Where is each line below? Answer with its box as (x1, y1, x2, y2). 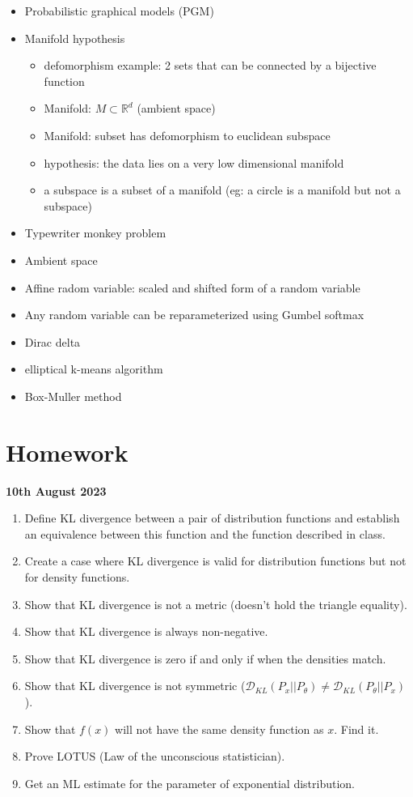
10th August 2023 (6, 482, 107, 499)
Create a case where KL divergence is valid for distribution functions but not (24, 552, 407, 569)
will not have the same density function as (115, 720, 324, 737)
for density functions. (24, 569, 130, 585)
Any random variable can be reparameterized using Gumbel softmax (24, 306, 365, 323)
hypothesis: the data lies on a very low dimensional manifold (44, 154, 344, 171)
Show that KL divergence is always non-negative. (24, 623, 268, 640)
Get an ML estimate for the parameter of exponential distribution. (24, 774, 355, 791)
